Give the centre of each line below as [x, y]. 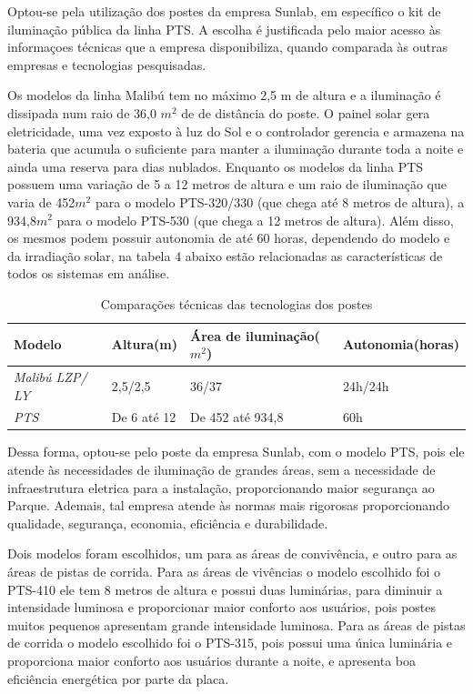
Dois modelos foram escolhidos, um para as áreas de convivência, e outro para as [232, 553]
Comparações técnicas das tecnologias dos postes [236, 303]
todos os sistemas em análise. [89, 273]
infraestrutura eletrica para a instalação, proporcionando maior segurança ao [221, 487]
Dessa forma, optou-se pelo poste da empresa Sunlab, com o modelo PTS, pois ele [236, 452]
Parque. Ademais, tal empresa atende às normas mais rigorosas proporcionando [228, 505]
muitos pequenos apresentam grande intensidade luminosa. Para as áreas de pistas [236, 624]
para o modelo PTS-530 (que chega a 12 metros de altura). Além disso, [255, 220]
